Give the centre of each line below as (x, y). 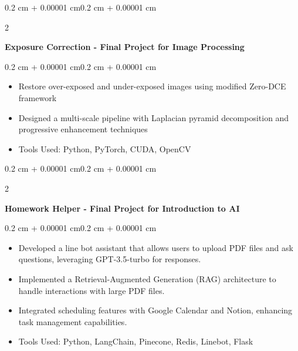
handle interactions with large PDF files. (92, 290)
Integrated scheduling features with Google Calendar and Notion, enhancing (155, 310)
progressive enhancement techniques (83, 129)
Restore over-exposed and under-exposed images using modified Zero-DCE (152, 86)
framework (38, 97)
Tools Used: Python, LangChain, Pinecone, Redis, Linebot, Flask (136, 341)
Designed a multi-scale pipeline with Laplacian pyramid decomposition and (154, 117)
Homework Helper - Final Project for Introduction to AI (122, 208)
